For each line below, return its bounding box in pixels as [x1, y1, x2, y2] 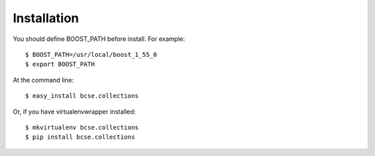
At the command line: [12, 76, 74, 84]
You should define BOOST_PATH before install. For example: [12, 35, 185, 43]
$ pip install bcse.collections [25, 133, 135, 141]
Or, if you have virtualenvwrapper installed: [12, 107, 136, 116]
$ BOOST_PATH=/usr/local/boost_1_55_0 [25, 51, 158, 58]
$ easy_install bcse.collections [25, 92, 139, 100]
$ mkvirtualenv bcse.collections [25, 123, 139, 131]
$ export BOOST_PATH [25, 60, 95, 69]
